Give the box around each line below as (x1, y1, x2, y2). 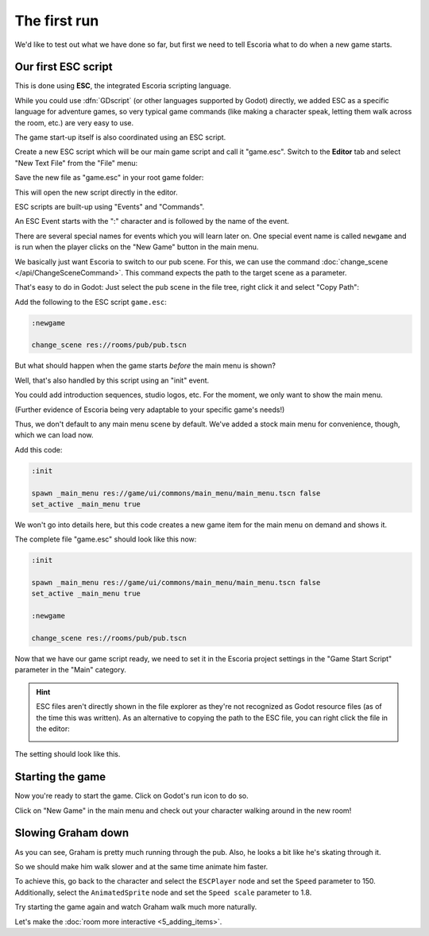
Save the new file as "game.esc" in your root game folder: (14, 173, 204, 183)
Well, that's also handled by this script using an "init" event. (14, 376, 210, 385)
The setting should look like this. (14, 749, 121, 759)
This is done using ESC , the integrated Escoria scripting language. (14, 81, 232, 91)
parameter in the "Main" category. (14, 665, 127, 675)
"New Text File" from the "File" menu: (14, 158, 138, 168)
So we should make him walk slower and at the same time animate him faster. (14, 861, 269, 871)
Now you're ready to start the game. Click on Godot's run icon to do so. (14, 791, 249, 801)
